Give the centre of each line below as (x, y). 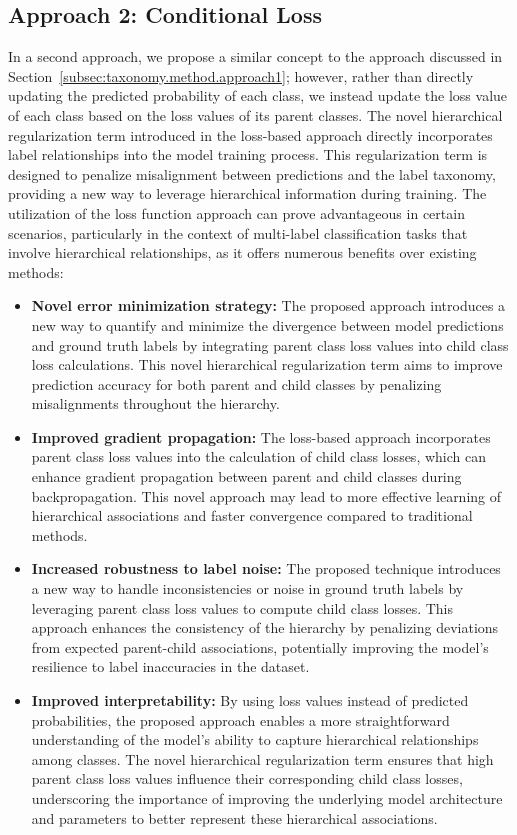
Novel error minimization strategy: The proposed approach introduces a (268, 305)
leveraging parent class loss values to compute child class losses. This (242, 607)
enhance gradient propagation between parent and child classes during (246, 476)
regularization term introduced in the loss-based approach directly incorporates (250, 134)
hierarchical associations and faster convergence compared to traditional (252, 515)
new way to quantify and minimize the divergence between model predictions (267, 324)
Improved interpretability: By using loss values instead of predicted (250, 700)
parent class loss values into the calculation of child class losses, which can (258, 456)
